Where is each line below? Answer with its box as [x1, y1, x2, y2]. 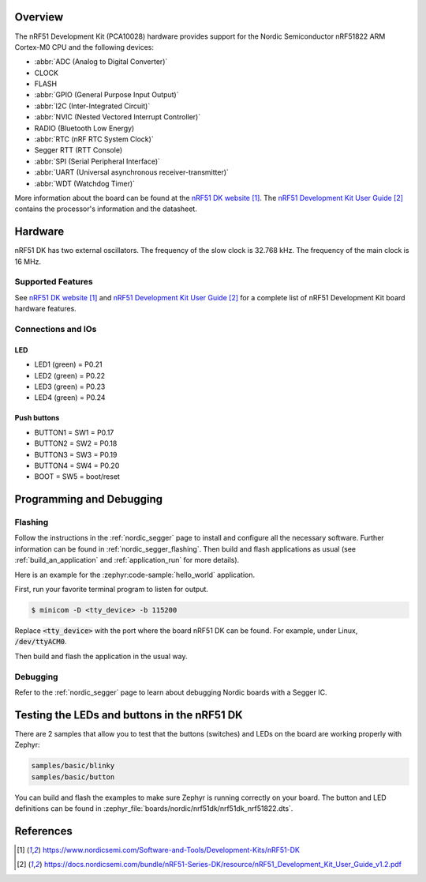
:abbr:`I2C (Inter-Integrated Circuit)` [34, 101, 151, 111]
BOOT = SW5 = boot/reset [34, 472, 120, 481]
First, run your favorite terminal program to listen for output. [14, 585, 209, 594]
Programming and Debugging [14, 492, 163, 506]
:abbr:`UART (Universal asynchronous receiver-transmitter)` [34, 168, 229, 177]
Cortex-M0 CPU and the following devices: [14, 42, 154, 51]
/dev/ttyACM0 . [14, 637, 67, 646]
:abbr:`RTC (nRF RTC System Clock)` [34, 134, 154, 144]
